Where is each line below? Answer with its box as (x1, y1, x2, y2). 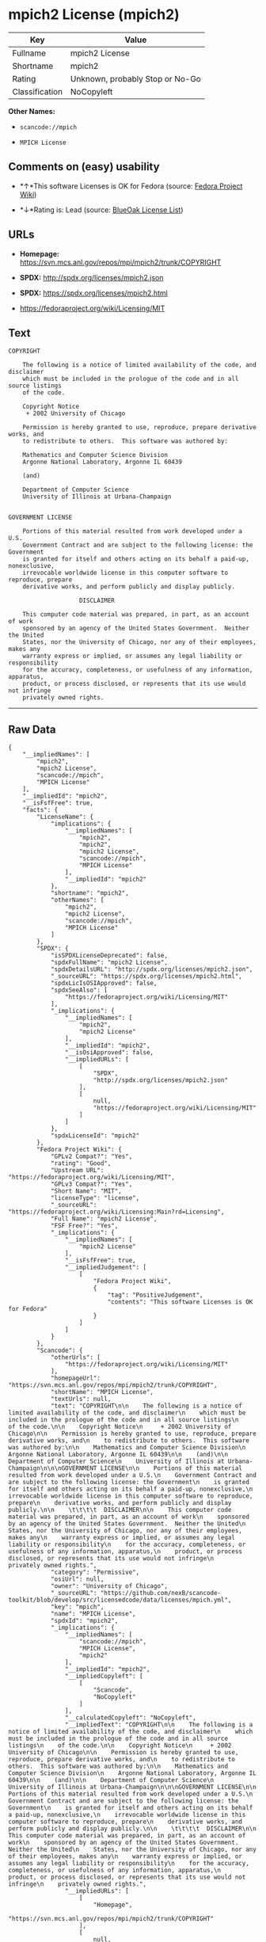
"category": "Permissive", (50, 1568, 140, 1577)
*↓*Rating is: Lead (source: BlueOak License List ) (19, 204, 184, 215)
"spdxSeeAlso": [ (50, 986, 108, 995)
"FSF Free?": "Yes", (50, 1222, 119, 1230)
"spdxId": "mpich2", (50, 1617, 119, 1625)
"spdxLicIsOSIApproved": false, (50, 980, 158, 988)
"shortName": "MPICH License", (50, 1388, 154, 1396)
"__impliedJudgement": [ (64, 1263, 147, 1272)
